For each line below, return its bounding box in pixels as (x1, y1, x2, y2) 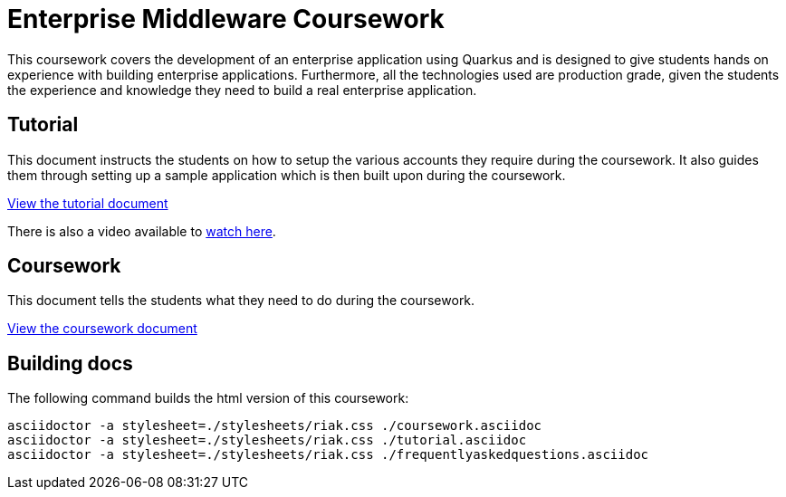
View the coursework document (7, 320, 197, 337)
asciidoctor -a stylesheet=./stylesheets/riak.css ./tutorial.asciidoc (7, 433, 527, 448)
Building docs (7, 351, 133, 375)
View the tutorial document (7, 195, 168, 211)
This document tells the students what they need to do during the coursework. (7, 292, 475, 309)
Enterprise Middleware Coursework (7, 4, 445, 34)
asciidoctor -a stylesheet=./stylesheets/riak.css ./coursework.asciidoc (7, 418, 542, 434)
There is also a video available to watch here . (7, 223, 276, 239)
